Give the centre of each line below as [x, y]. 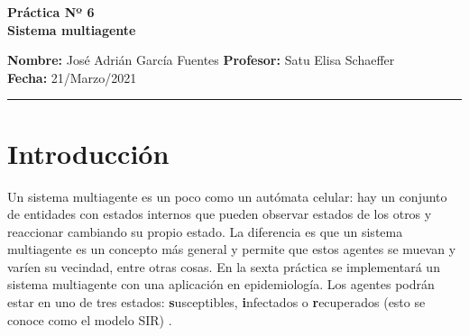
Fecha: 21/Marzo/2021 [72, 77]
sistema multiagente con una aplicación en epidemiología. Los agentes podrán [221, 284]
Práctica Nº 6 [51, 12]
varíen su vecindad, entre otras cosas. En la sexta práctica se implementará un [224, 266]
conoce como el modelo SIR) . [90, 319]
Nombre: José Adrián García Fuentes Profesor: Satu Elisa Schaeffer [201, 60]
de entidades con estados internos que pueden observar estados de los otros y [220, 214]
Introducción [88, 153]
